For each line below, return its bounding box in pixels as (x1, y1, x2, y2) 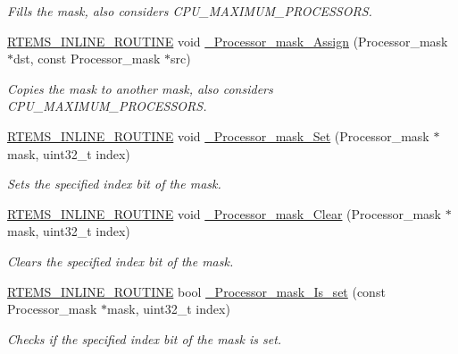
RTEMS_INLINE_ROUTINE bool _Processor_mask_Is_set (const (7, 282, 386, 300)
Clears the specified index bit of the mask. (7, 251, 234, 270)
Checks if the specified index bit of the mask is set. (7, 329, 282, 348)
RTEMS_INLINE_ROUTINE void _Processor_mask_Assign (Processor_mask (7, 31, 448, 50)
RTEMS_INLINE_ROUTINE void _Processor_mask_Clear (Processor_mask (7, 204, 441, 223)
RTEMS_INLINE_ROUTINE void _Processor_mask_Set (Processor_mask (7, 126, 429, 145)
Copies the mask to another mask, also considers (7, 79, 273, 97)
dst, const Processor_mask (13, 49, 161, 68)
